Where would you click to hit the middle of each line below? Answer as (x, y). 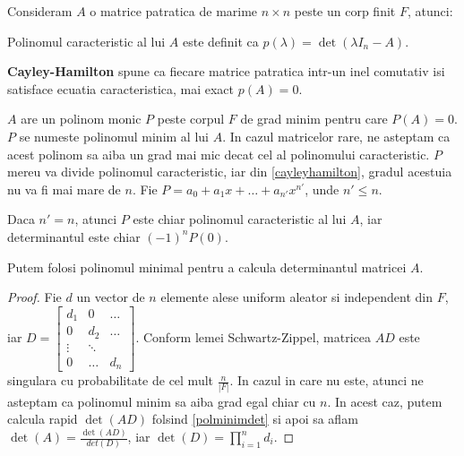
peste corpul (191, 119)
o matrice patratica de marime (174, 11)
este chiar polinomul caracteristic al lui (240, 219)
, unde (322, 189)
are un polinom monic (81, 119)
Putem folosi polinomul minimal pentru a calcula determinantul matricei (207, 267)
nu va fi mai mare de (64, 189)
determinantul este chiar (74, 236)
